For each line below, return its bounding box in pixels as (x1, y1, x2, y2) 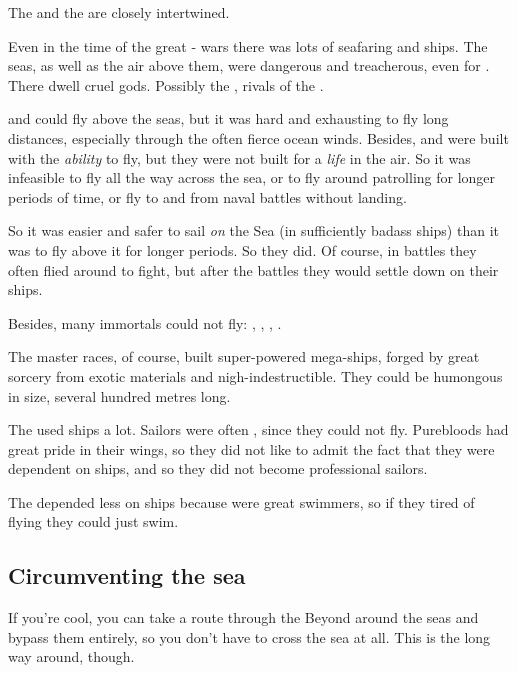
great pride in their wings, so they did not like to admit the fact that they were (8, 438, 495, 459)
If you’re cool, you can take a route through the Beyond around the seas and (8, 607, 479, 628)
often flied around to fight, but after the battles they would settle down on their (8, 259, 499, 280)
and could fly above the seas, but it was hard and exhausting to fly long (8, 108, 449, 129)
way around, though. (8, 646, 135, 667)
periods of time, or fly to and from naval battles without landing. (8, 186, 407, 207)
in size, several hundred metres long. (8, 385, 231, 406)
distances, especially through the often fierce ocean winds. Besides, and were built (8, 127, 509, 148)
